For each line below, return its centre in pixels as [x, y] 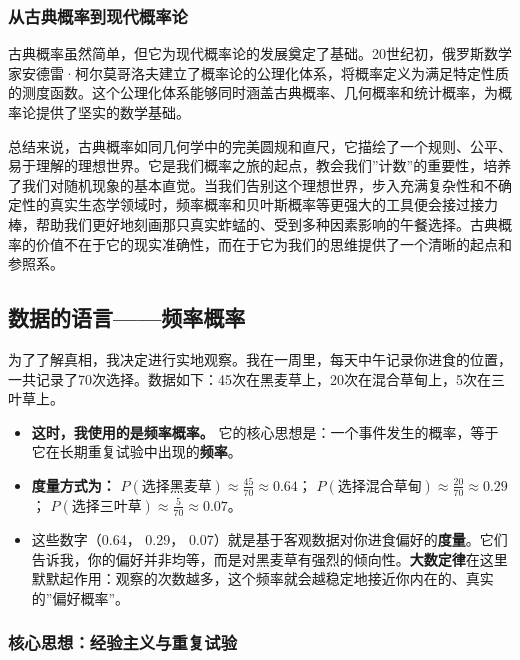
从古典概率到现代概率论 [98, 15]
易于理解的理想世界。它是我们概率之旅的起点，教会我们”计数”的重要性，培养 [260, 165]
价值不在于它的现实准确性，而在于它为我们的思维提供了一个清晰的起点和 [273, 243]
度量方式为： [73, 484]
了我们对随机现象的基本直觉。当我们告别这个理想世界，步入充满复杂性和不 [253, 184]
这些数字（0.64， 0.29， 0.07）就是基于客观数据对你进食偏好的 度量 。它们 [269, 538]
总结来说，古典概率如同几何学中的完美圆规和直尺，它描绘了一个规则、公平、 [260, 145]
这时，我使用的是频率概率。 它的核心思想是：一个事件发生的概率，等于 [265, 431]
